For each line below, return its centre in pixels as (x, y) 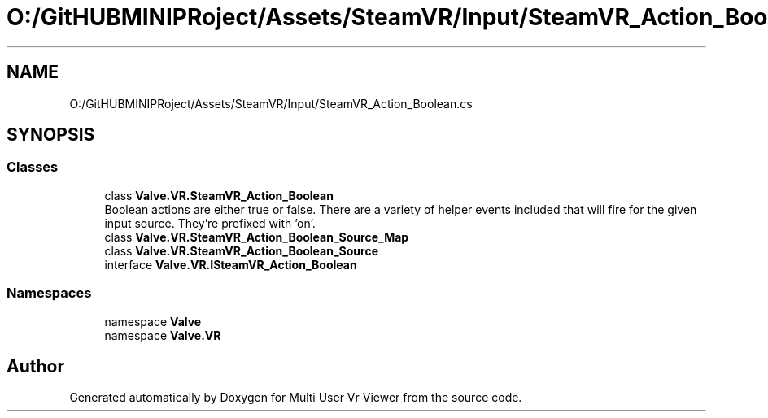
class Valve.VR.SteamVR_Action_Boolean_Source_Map (257, 237)
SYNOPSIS (51, 135)
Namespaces (49, 293)
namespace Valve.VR (163, 335)
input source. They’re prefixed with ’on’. (210, 223)
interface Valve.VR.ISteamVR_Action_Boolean (231, 264)
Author (35, 366)
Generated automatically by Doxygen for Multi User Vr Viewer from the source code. (296, 398)
